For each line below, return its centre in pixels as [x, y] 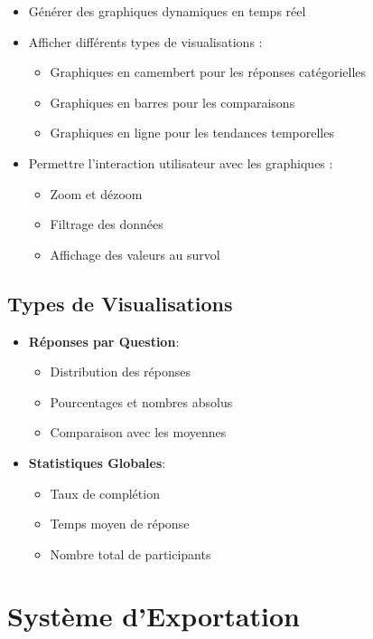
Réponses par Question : [104, 341]
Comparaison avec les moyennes [138, 432]
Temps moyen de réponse [120, 524]
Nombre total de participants [131, 553]
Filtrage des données [107, 224]
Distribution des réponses [120, 372]
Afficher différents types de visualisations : [145, 41]
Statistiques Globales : [97, 462]
